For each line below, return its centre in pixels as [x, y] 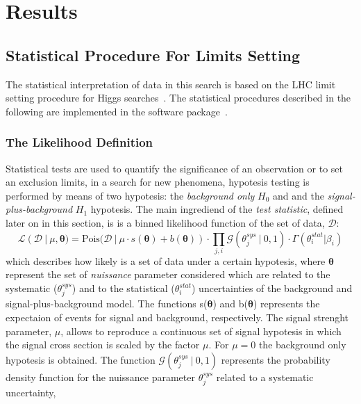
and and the [299, 195]
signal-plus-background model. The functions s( [107, 304]
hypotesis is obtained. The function [81, 359]
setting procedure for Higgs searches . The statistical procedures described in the [178, 98]
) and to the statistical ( [123, 288]
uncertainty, [31, 393]
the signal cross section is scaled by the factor [103, 345]
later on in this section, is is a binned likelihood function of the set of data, [165, 222]
